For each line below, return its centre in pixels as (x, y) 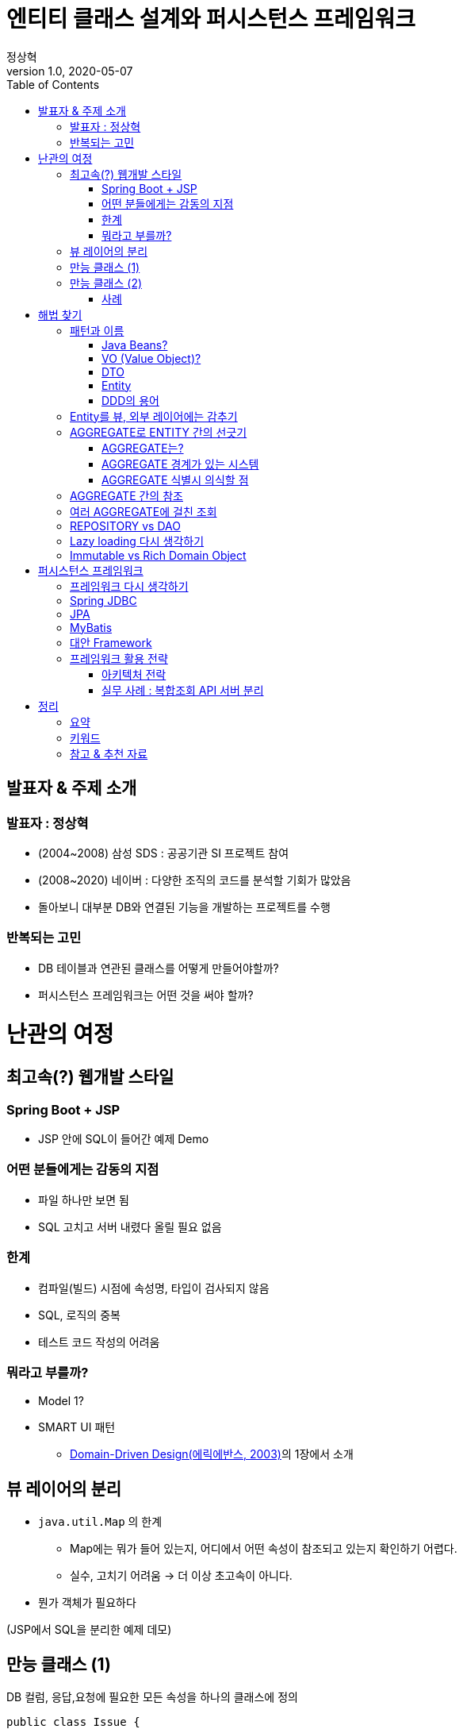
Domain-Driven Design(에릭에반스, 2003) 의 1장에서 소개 (212, 1454)
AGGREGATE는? (143, 448)
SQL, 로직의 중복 (79, 1315)
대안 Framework (111, 642)
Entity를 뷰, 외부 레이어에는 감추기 (154, 416)
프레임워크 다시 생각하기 (129, 586)
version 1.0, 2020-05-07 (70, 71)
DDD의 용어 (130, 400)
